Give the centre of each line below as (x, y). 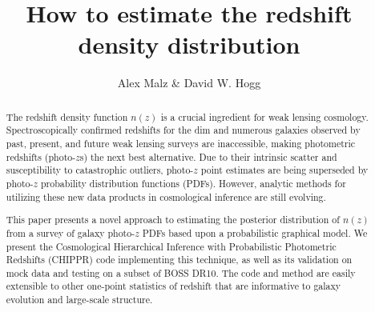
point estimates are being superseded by (284, 170)
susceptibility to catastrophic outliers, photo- (100, 170)
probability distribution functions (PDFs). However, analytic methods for (193, 183)
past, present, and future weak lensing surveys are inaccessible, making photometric (181, 144)
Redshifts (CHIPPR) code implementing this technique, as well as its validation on (179, 260)
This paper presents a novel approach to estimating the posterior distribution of (173, 220)
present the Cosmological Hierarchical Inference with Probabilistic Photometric (171, 246)
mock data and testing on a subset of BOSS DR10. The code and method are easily (181, 272)
